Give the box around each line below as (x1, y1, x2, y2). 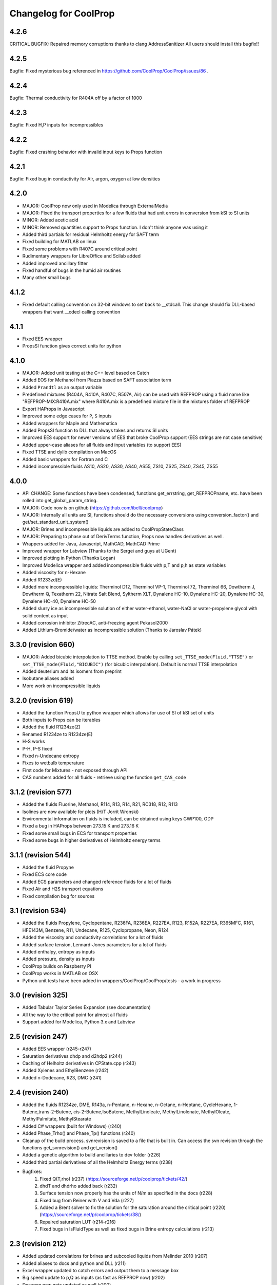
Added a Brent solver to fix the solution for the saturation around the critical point (39, 1204, 211, 1210)
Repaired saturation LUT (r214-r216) (39, 1219, 116, 1225)
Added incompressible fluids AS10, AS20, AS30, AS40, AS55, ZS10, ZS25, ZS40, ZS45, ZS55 (22, 463, 218, 469)
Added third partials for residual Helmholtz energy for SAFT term (22, 231, 159, 237)
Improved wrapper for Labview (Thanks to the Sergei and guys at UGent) (22, 548, 176, 554)
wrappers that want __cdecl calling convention (22, 308, 121, 315)
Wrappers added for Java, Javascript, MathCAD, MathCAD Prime (22, 540, 160, 547)
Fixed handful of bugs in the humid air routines (22, 267, 121, 273)
